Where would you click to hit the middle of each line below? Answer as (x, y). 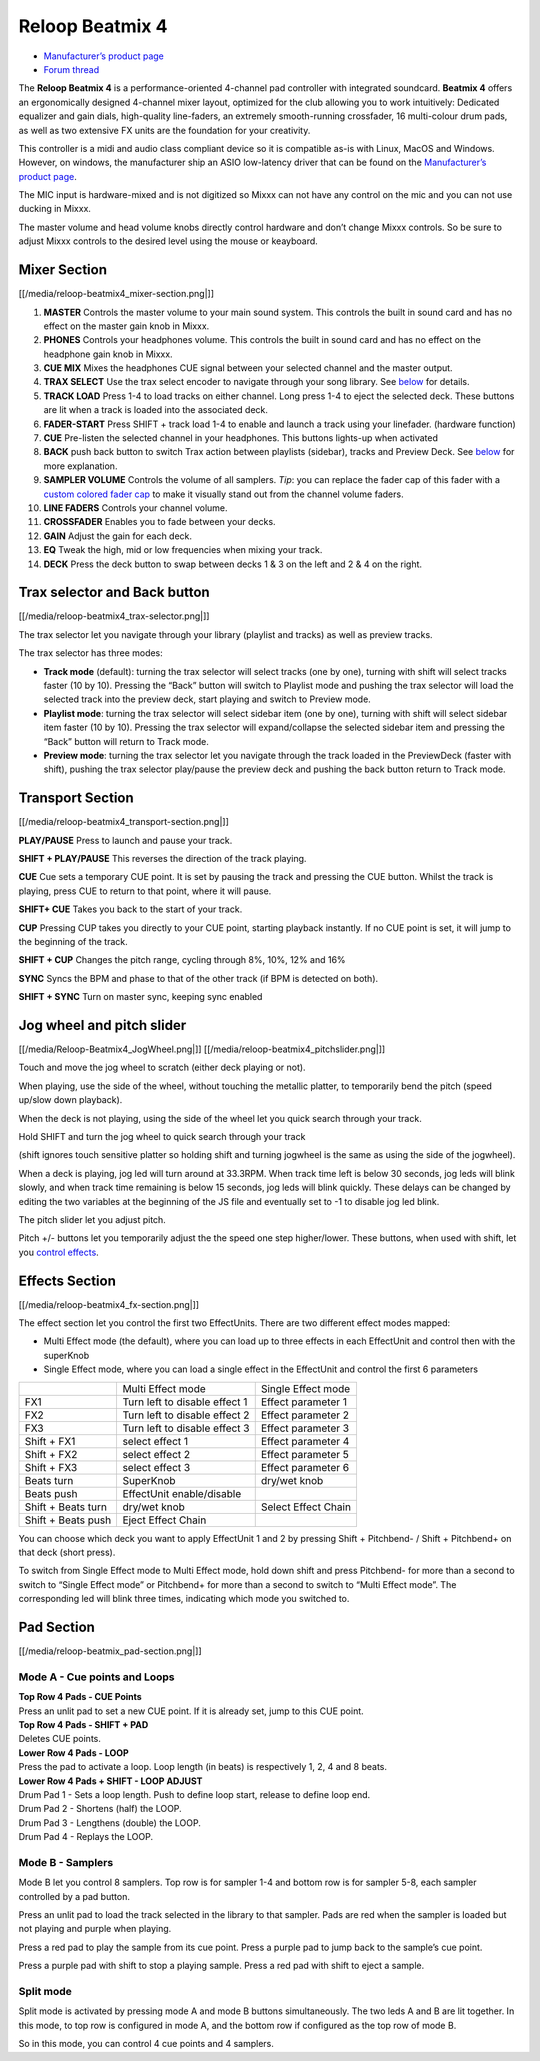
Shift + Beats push (68, 1520)
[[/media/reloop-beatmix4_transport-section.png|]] (124, 822)
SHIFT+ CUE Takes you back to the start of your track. (130, 909)
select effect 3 (156, 1467)
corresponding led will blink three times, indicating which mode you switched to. (184, 1599)
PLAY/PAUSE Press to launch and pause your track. (125, 840)
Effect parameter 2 (305, 1415)
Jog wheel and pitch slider (102, 1025)
